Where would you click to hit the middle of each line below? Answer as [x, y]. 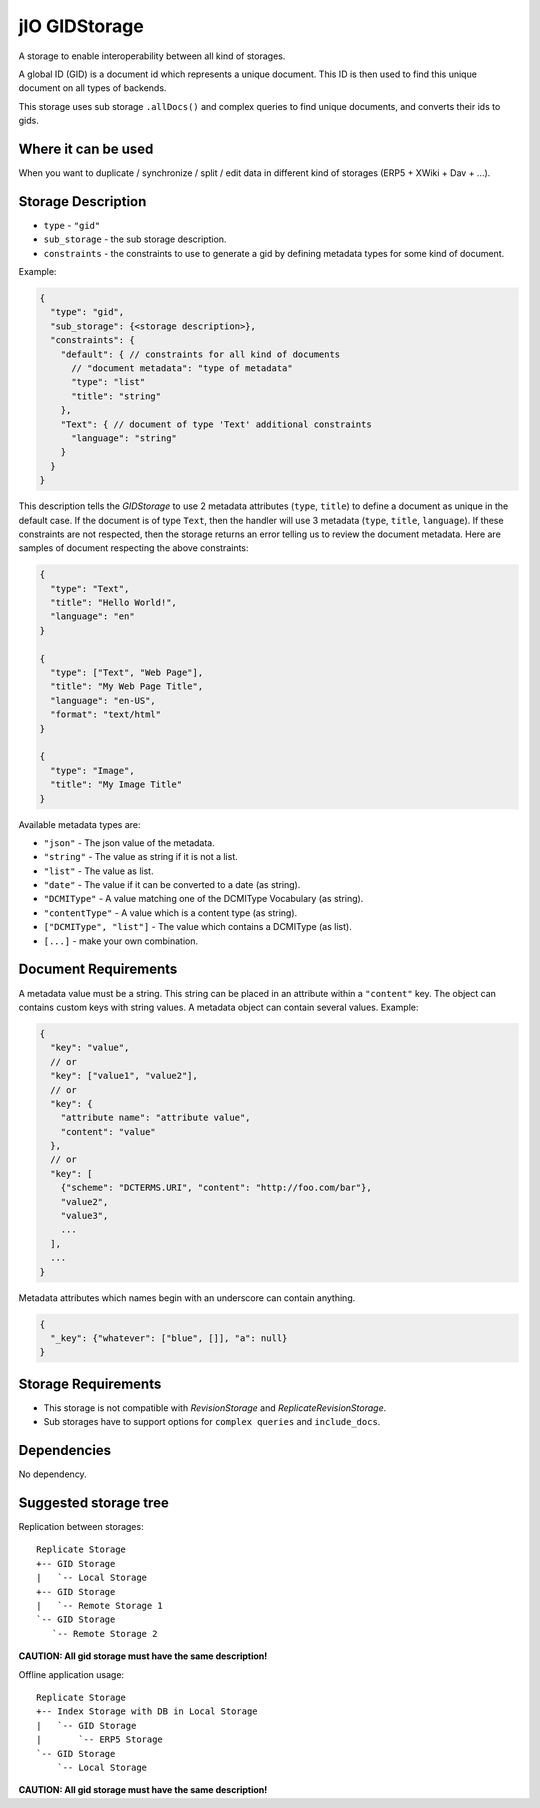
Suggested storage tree [93, 1502]
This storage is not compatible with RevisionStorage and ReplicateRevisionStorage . [215, 1407]
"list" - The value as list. [98, 871]
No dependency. [52, 1474]
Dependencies [65, 1450]
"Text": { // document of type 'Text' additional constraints [216, 424]
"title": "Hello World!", [113, 603]
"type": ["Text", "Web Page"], [127, 673]
